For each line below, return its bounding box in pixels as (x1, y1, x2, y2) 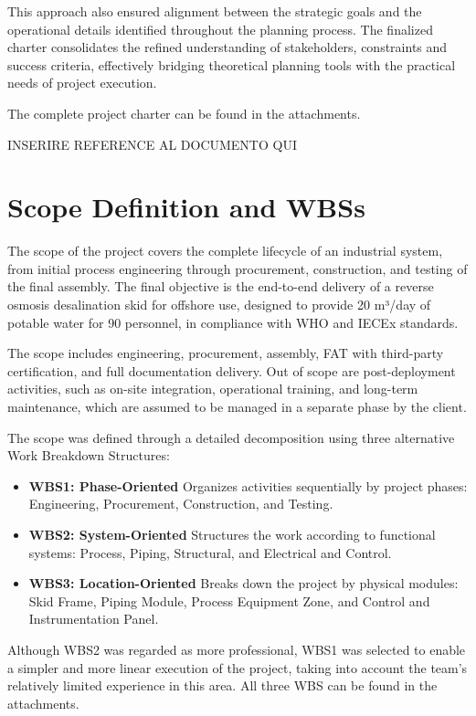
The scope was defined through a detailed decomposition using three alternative (7, 427, 455, 447)
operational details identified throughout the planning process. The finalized (7, 19, 433, 38)
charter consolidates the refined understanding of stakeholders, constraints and (7, 37, 448, 57)
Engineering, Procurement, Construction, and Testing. (28, 494, 333, 513)
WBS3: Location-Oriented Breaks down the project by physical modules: (28, 574, 459, 593)
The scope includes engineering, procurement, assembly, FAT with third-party (7, 343, 444, 363)
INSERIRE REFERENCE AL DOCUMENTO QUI (7, 134, 297, 153)
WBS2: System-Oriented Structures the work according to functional (28, 525, 436, 543)
